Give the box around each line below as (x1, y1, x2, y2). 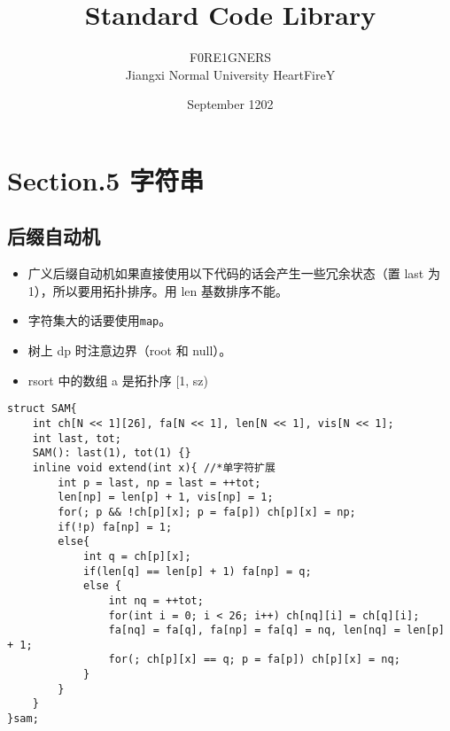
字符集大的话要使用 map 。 (27, 311, 172, 330)
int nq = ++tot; (108, 594, 204, 607)
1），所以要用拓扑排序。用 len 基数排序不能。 (27, 281, 289, 299)
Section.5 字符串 (7, 161, 205, 198)
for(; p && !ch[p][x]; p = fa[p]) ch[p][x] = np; (58, 505, 356, 518)
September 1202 (187, 95, 274, 113)
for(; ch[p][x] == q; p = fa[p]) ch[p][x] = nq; (108, 653, 400, 666)
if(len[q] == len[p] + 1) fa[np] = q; (82, 564, 312, 578)
